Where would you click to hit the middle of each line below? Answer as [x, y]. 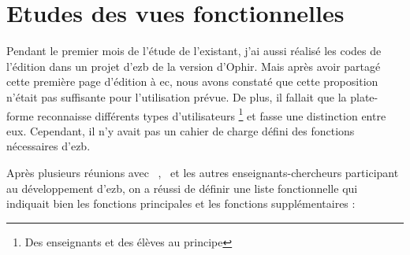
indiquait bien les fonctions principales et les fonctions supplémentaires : [181, 203]
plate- [364, 96]
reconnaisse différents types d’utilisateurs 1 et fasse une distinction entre [212, 114]
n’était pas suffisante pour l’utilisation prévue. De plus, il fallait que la [177, 96]
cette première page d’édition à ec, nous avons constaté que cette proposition [192, 81]
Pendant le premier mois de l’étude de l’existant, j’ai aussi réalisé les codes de [194, 51]
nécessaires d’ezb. [48, 146]
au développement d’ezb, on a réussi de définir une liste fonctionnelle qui [182, 188]
